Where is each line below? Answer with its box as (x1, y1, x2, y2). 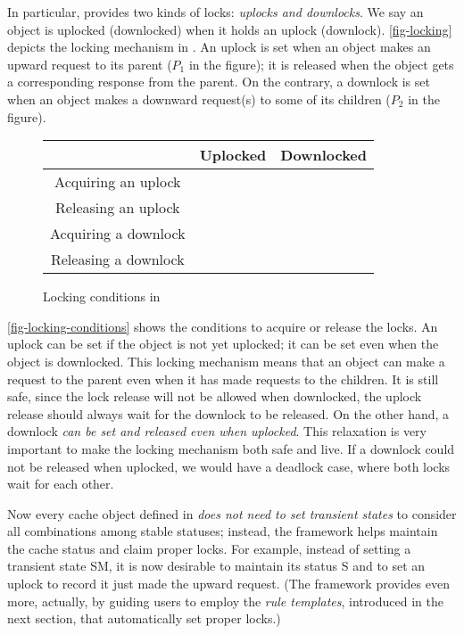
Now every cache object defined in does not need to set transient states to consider (7, 504, 457, 523)
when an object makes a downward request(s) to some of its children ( (7, 89, 391, 108)
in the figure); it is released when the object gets (188, 54, 454, 73)
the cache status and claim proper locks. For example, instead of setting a (7, 539, 411, 557)
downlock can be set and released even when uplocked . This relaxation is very (7, 422, 427, 441)
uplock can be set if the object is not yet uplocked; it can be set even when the (7, 334, 439, 353)
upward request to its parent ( (7, 54, 172, 73)
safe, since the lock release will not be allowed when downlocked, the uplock (7, 387, 422, 406)
